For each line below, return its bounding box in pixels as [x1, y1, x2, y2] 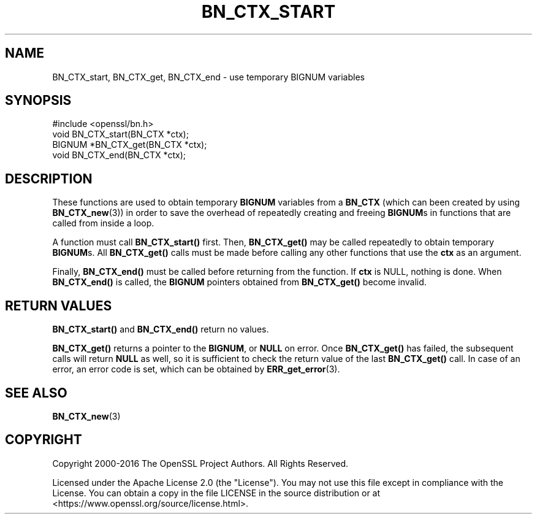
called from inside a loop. [52, 218, 154, 229]
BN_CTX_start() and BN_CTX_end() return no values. [52, 324, 269, 335]
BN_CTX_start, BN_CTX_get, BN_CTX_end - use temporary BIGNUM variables [52, 71, 365, 82]
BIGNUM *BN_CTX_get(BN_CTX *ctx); [52, 139, 207, 150]
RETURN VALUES [5, 298, 112, 313]
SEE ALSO [5, 385, 67, 401]
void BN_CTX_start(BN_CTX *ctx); [52, 129, 189, 140]
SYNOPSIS [5, 93, 72, 109]
